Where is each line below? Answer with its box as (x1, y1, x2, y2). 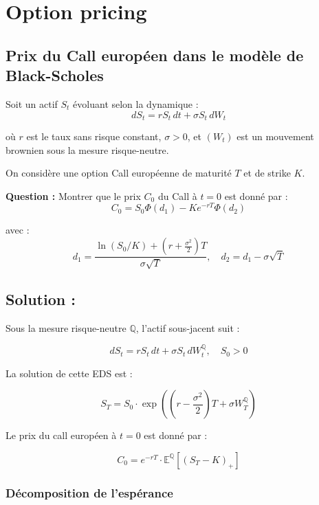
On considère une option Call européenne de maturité (5, 166, 232, 180)
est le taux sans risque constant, (26, 129, 162, 144)
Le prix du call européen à (5, 428, 117, 442)
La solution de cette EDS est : (5, 366, 133, 380)
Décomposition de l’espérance (5, 484, 173, 501)
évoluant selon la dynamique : (73, 96, 199, 111)
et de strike (243, 166, 291, 180)
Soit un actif (5, 96, 58, 111)
